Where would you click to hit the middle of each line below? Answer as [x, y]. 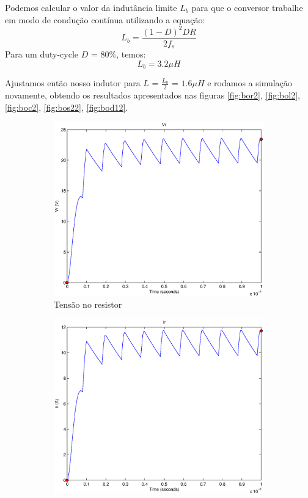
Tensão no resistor [88, 304]
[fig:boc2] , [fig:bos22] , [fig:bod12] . [67, 107]
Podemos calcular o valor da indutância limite [91, 7]
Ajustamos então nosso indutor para [73, 83]
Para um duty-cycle [42, 54]
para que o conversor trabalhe [247, 7]
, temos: [131, 54]
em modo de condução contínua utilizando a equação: [105, 19]
